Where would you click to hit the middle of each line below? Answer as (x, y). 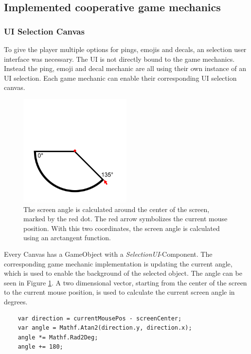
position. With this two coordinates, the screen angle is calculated (122, 228)
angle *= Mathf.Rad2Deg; (58, 337)
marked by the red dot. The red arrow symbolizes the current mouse (125, 219)
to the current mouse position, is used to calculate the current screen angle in (119, 292)
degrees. (16, 301)
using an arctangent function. (67, 238)
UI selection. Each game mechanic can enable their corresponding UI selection (120, 78)
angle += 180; (40, 347)
